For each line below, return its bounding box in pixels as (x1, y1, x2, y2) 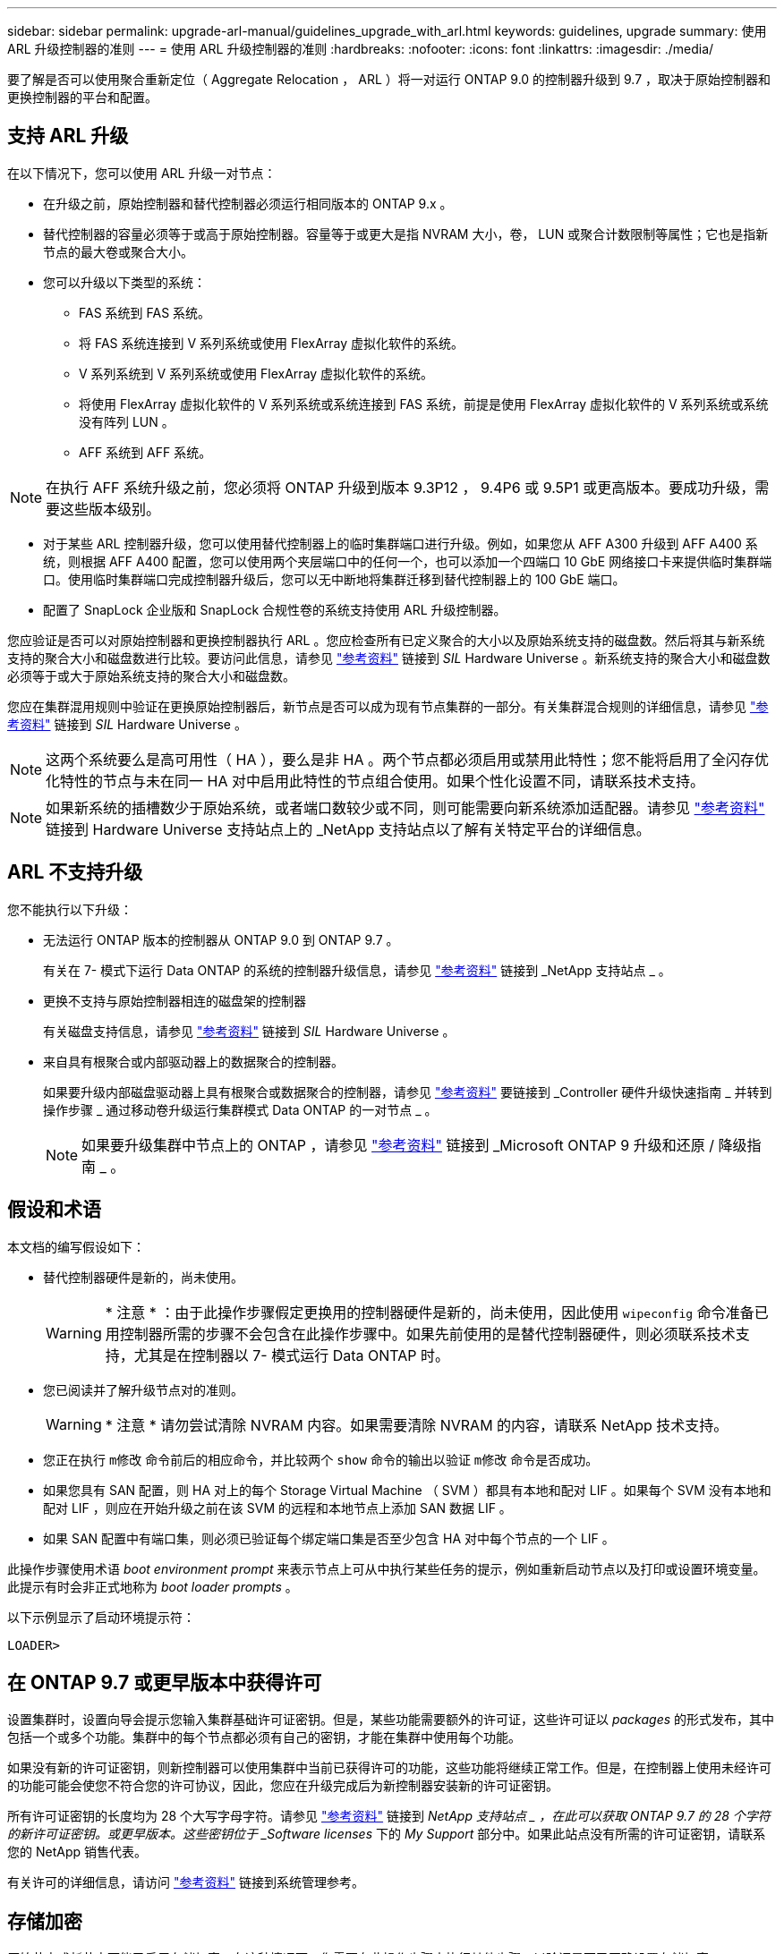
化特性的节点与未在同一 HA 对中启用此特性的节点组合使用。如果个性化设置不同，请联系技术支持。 (46, 771, 704, 790)
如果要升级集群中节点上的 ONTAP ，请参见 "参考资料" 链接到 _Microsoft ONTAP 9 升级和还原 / (81, 1135, 714, 1154)
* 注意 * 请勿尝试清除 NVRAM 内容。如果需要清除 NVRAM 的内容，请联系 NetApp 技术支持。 (105, 1415, 729, 1434)
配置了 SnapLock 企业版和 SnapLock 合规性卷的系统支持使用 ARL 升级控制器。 (43, 601, 507, 617)
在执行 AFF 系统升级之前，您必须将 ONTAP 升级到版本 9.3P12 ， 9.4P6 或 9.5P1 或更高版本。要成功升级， (46, 478, 755, 497)
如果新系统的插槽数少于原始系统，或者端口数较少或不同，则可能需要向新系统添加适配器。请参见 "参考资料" (46, 798, 765, 817)
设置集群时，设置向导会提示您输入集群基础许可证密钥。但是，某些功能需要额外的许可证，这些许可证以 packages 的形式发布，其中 (7, 1712, 775, 1728)
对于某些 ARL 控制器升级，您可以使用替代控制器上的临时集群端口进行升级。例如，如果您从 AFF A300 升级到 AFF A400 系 (43, 535, 758, 551)
